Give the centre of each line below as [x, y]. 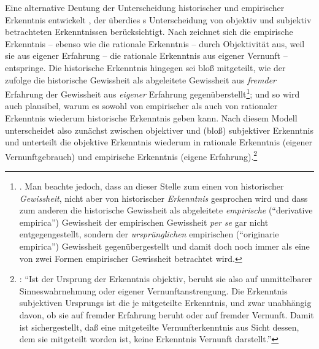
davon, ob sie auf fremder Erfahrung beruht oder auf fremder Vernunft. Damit [167, 314]
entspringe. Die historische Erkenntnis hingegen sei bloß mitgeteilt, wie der [145, 67]
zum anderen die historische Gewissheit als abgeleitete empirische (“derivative [166, 210]
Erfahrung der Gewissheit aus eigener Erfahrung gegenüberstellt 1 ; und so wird [152, 93]
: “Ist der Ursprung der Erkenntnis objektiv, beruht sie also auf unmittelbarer [166, 279]
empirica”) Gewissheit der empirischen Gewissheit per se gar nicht [144, 222]
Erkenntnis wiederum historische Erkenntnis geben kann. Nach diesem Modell [151, 118]
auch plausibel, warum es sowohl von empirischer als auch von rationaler [141, 106]
